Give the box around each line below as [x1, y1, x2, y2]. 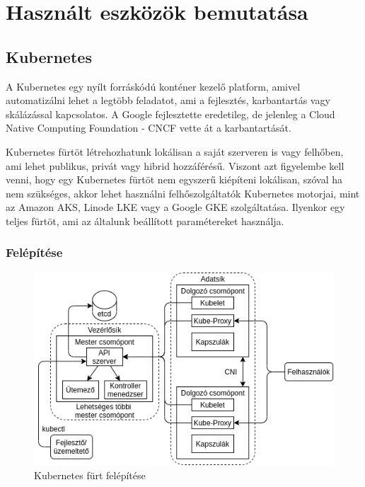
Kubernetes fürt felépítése [34, 468, 146, 483]
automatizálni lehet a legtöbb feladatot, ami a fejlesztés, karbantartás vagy [6, 93, 330, 108]
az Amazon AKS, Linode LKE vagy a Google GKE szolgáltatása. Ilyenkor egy [6, 200, 345, 214]
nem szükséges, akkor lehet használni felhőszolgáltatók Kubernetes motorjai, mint [6, 185, 360, 200]
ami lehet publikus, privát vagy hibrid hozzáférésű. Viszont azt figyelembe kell [6, 158, 344, 173]
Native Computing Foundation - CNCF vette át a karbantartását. [6, 120, 291, 135]
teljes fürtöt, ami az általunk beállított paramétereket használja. [6, 213, 284, 228]
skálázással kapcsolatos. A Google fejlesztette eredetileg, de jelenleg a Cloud [6, 106, 335, 121]
